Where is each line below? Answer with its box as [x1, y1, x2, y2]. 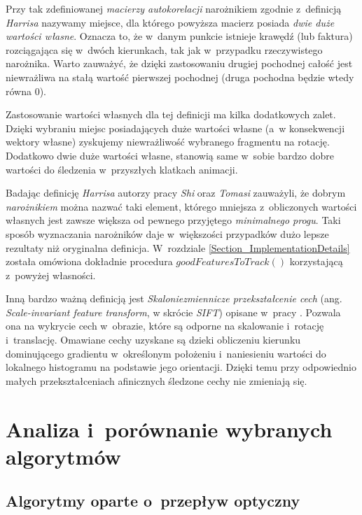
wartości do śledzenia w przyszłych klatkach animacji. [6, 162, 238, 176]
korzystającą [289, 254, 343, 269]
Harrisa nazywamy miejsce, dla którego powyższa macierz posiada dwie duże [6, 15, 335, 29]
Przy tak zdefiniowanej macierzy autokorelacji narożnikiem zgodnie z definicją [6, 1, 342, 15]
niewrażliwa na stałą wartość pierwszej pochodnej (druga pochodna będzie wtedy [6, 69, 354, 84]
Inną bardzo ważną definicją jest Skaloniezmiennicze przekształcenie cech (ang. [6, 291, 342, 306]
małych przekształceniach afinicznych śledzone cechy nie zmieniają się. [6, 373, 307, 388]
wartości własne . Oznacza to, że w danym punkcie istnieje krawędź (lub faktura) [6, 29, 353, 43]
